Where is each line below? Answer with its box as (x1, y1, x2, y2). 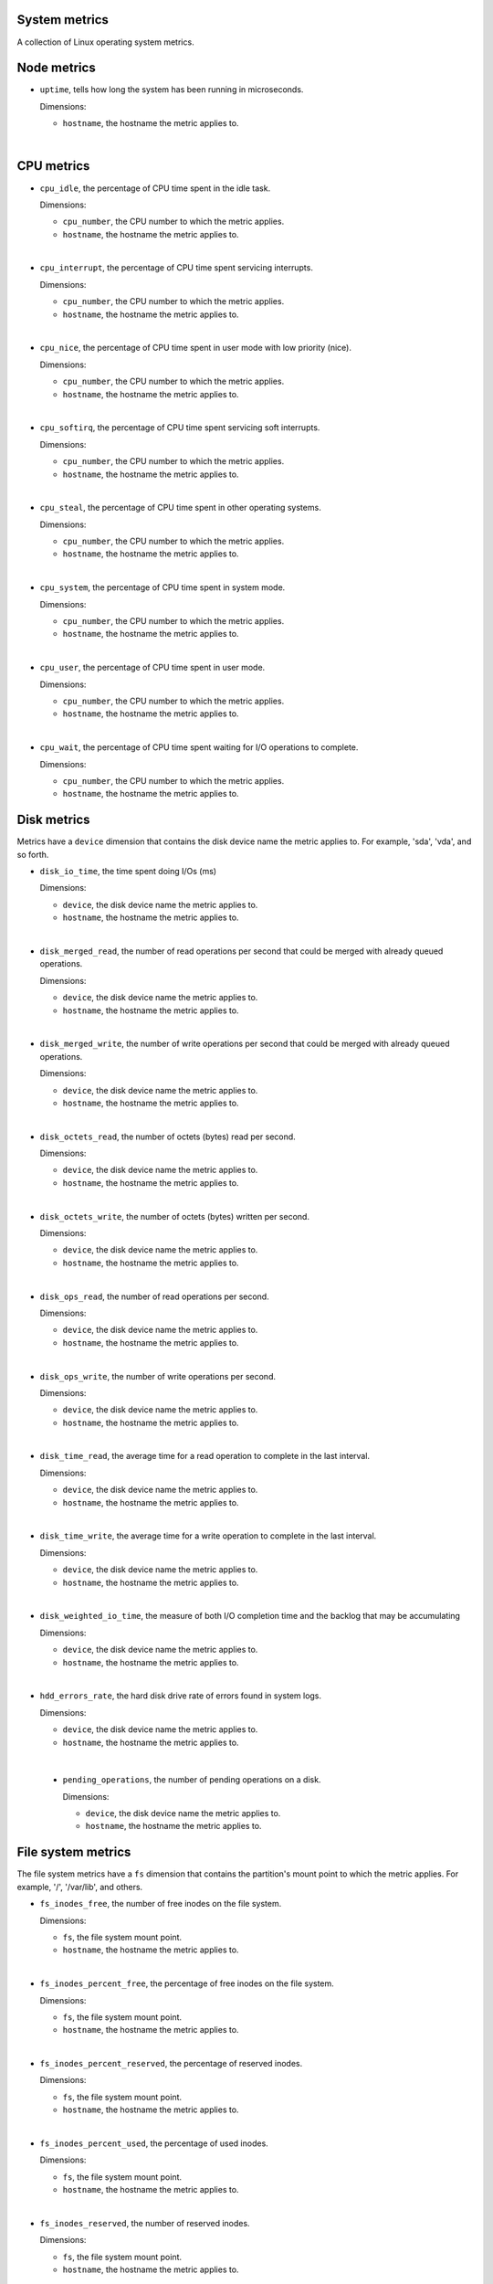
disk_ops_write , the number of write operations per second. (39, 1370, 276, 1381)
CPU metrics (16, 158, 90, 174)
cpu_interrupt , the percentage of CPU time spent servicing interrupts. (39, 262, 314, 273)
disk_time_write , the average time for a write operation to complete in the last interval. (39, 1530, 377, 1541)
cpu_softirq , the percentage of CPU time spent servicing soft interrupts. (39, 422, 320, 433)
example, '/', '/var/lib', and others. (16, 1881, 143, 1892)
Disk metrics (16, 812, 90, 828)
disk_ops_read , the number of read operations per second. (39, 1291, 269, 1302)
